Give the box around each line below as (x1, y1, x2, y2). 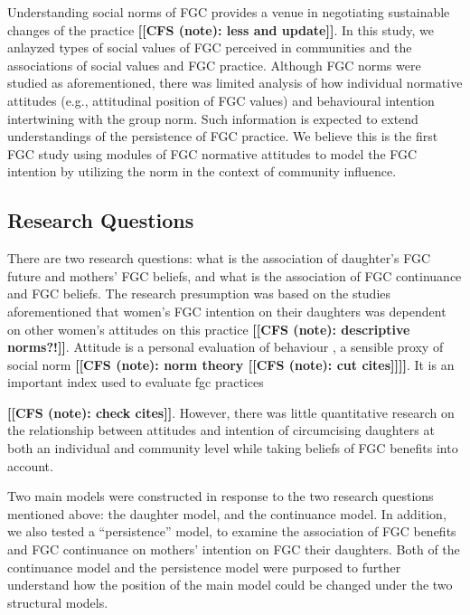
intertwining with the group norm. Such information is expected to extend (7, 109, 418, 128)
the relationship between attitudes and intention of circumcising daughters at (7, 421, 435, 440)
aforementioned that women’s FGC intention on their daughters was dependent (7, 301, 446, 320)
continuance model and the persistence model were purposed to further (7, 557, 401, 576)
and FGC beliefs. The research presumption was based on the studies (7, 284, 391, 303)
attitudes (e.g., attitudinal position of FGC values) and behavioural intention (7, 90, 435, 109)
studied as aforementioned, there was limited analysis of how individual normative (7, 73, 463, 92)
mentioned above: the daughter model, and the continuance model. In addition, (7, 504, 446, 523)
